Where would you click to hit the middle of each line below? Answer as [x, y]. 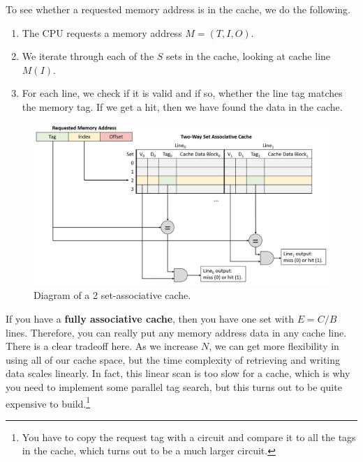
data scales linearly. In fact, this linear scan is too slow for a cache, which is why [178, 373]
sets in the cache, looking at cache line [249, 56]
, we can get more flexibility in [274, 346]
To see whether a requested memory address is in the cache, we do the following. [178, 9]
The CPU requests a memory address [102, 32]
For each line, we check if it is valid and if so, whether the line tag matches [182, 93]
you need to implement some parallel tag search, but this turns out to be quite [174, 387]
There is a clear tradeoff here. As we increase [102, 346]
